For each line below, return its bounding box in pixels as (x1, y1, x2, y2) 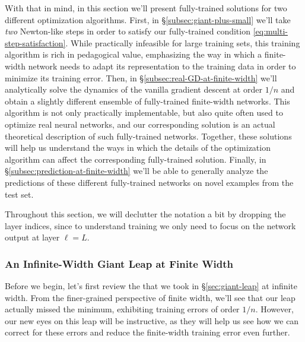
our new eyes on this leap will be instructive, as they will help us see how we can (5, 314, 299, 327)
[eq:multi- (253, 25, 288, 37)
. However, (255, 303, 294, 315)
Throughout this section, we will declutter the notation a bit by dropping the (5, 208, 286, 220)
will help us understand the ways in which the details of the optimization (5, 141, 271, 154)
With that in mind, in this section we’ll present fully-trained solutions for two (5, 2, 287, 14)
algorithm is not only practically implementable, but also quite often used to (5, 106, 283, 119)
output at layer (5, 231, 60, 243)
